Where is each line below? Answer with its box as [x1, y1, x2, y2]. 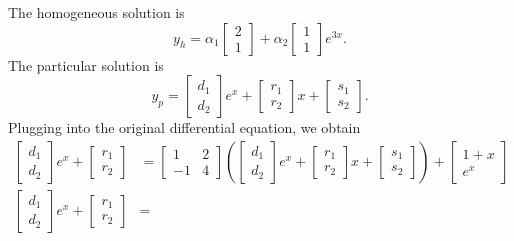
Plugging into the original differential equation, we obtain [8, 117, 361, 138]
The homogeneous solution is [8, 2, 185, 22]
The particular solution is [8, 54, 164, 75]
